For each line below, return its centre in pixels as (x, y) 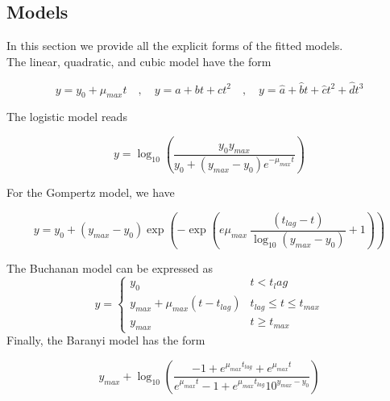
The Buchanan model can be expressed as (110, 267)
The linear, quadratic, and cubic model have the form (139, 61)
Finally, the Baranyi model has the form (106, 340)
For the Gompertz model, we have (91, 192)
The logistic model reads (67, 117)
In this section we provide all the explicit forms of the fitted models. (175, 46)
